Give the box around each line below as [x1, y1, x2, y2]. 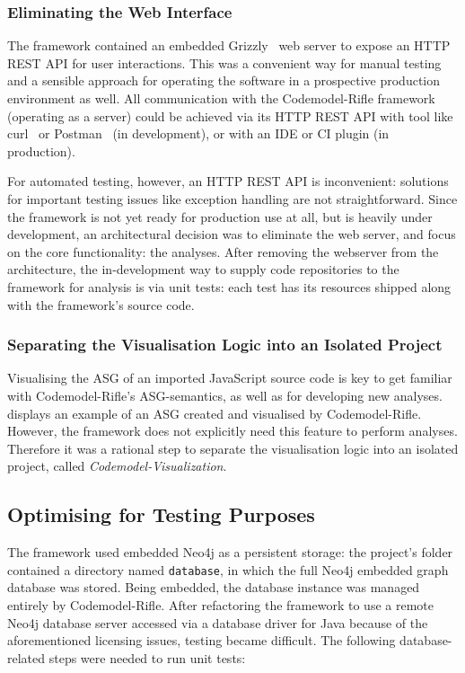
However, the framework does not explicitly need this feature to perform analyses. [7, 421, 458, 440]
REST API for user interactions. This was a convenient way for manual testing [7, 53, 442, 72]
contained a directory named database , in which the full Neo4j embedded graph [7, 560, 449, 579]
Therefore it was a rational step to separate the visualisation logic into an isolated [7, 438, 459, 457]
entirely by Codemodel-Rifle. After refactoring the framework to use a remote [7, 595, 434, 614]
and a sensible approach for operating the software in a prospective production [7, 71, 441, 90]
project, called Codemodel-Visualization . [7, 456, 227, 475]
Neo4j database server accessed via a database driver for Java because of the [7, 613, 428, 632]
